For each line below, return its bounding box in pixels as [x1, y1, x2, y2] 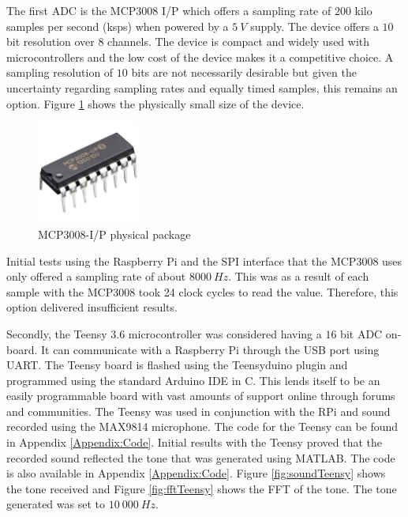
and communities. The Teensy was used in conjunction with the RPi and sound [6, 402, 391, 419]
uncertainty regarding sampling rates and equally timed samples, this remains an [6, 79, 398, 96]
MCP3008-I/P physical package [38, 225, 191, 242]
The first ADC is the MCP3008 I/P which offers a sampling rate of [6, 2, 331, 18]
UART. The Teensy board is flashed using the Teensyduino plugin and [6, 357, 348, 373]
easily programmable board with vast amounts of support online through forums [6, 387, 395, 404]
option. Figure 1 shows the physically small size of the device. [6, 95, 305, 111]
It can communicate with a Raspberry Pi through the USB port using [41, 341, 380, 357]
